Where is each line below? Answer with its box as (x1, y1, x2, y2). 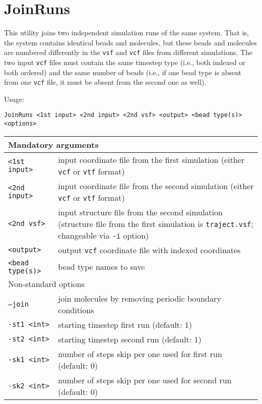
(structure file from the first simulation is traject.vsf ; (58, 217, 253, 229)
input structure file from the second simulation (58, 206, 223, 218)
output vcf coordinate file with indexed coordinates (58, 244, 241, 256)
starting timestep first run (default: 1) (58, 318, 192, 330)
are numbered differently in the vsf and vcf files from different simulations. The (4, 47, 252, 57)
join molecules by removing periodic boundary (58, 292, 221, 304)
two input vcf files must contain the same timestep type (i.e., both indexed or (4, 56, 245, 67)
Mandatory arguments (8, 138, 99, 150)
